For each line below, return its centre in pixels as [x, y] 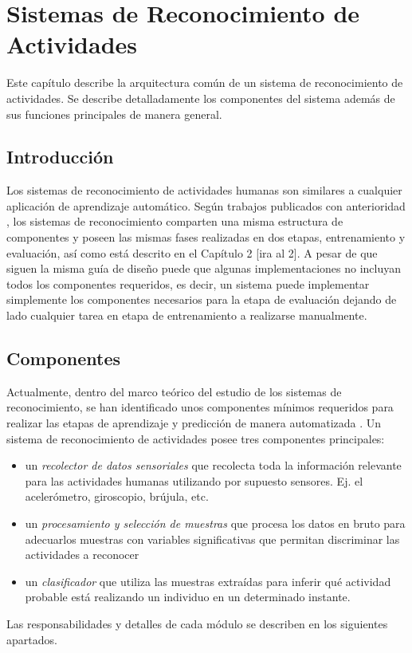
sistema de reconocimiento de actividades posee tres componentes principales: [196, 438]
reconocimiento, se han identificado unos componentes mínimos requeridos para [200, 407]
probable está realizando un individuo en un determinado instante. [188, 597]
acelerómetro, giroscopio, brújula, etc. [117, 496]
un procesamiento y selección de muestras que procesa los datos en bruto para [215, 523]
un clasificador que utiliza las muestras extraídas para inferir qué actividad [208, 581]
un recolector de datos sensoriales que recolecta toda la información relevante [213, 465]
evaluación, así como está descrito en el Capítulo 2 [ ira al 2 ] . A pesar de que [192, 252]
